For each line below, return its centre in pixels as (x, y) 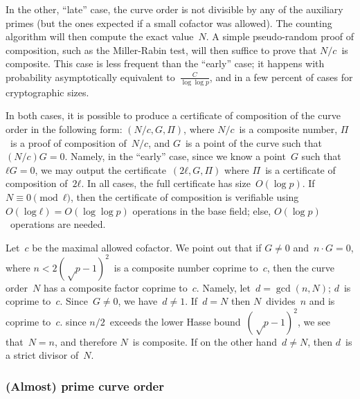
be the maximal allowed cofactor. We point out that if (147, 247)
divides (281, 301)
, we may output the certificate (100, 169)
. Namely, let (224, 287)
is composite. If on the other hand (205, 341)
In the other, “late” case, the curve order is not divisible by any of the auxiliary (174, 9)
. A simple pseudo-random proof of (280, 36)
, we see (314, 321)
